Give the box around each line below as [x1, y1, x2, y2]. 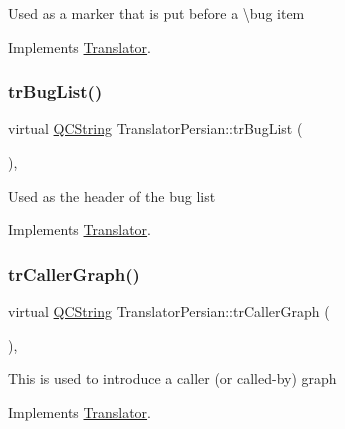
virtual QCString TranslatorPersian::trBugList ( [8, 118, 303, 139]
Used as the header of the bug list [8, 185, 216, 206]
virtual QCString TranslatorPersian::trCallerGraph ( [8, 301, 330, 321]
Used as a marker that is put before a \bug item [8, 3, 305, 23]
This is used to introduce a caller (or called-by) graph [8, 368, 337, 389]
